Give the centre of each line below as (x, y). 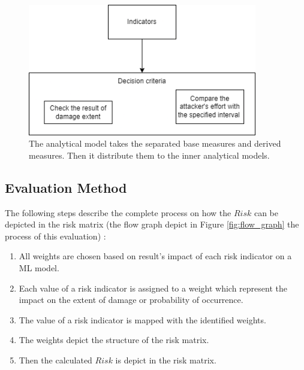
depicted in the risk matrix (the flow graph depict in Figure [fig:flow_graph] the (152, 224)
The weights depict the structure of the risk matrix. (114, 340)
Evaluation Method (66, 187)
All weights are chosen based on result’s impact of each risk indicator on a (155, 256)
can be (266, 212)
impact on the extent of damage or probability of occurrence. (131, 300)
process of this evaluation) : (55, 236)
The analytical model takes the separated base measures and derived (155, 143)
